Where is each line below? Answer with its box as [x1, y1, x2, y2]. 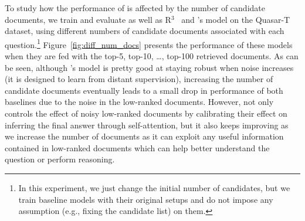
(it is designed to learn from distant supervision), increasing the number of [5, 73, 273, 85]
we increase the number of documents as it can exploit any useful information [5, 130, 284, 142]
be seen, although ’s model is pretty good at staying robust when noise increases [5, 61, 294, 73]
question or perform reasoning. [5, 153, 115, 165]
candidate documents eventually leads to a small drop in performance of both [5, 84, 283, 96]
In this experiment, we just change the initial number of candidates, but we [18, 181, 290, 193]
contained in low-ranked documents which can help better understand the [5, 141, 270, 154]
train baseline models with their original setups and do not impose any [18, 193, 273, 205]
